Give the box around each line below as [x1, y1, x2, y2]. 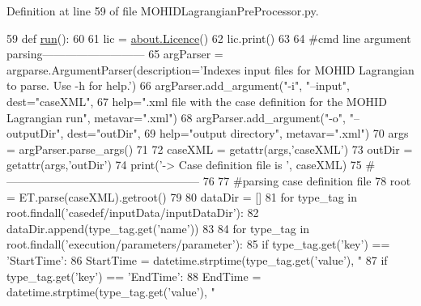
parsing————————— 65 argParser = [6, 45, 223, 62]
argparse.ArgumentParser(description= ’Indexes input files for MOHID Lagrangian [6, 61, 415, 78]
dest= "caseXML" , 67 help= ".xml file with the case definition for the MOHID [6, 92, 387, 109]
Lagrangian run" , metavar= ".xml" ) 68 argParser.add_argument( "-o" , [6, 108, 347, 125]
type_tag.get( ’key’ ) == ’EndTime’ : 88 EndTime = [6, 267, 262, 284]
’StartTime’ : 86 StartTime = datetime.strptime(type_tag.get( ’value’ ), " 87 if [6, 251, 388, 268]
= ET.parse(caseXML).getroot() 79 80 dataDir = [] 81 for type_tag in [6, 188, 357, 205]
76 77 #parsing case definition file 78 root [202, 172, 411, 189]
